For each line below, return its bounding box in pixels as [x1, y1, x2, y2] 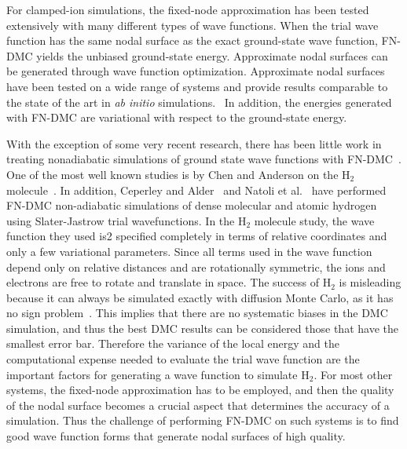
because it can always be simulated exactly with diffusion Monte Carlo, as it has [6, 289, 394, 305]
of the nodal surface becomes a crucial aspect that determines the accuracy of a [6, 396, 390, 413]
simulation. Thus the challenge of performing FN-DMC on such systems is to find [6, 412, 399, 429]
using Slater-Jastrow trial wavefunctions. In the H [6, 212, 247, 228]
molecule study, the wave [254, 212, 375, 228]
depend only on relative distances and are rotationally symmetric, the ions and [6, 258, 386, 275]
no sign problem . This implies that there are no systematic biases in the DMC [6, 305, 388, 321]
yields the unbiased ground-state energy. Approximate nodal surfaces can [36, 47, 388, 64]
